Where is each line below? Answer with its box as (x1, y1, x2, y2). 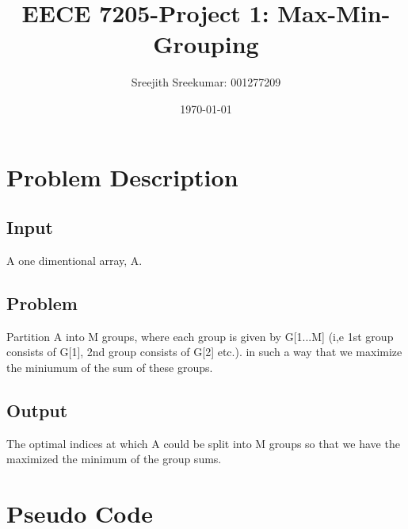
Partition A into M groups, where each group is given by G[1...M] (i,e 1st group (6, 328, 394, 344)
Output (6, 397, 68, 422)
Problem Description (6, 160, 238, 193)
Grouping (153, 28, 259, 60)
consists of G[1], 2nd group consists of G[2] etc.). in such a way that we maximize (6, 343, 402, 360)
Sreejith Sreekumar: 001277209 (131, 74, 281, 90)
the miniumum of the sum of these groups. (6, 358, 213, 375)
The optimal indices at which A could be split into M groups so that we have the (6, 435, 400, 451)
